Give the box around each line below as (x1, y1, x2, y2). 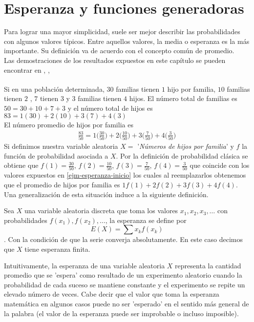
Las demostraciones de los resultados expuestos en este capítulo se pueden (4, 55, 226, 65)
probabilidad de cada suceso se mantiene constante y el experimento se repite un (4, 279, 245, 289)
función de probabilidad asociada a (4, 150, 108, 161)
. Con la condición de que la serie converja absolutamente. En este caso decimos (4, 234, 243, 244)
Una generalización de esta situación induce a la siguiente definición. (4, 189, 209, 199)
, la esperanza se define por (105, 215, 187, 225)
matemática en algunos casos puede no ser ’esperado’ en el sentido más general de (4, 298, 249, 308)
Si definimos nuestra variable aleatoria (4, 141, 118, 151)
